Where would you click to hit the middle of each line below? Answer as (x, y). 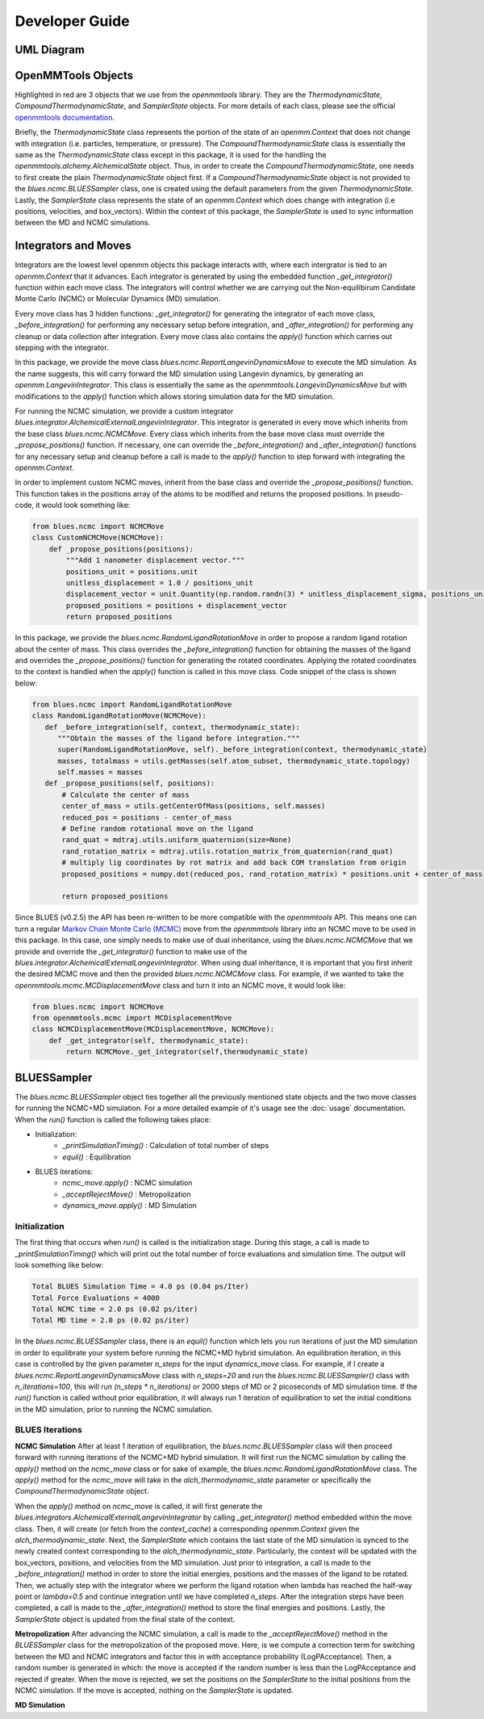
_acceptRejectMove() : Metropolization (127, 1194)
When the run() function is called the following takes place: (113, 1119)
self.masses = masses (100, 772)
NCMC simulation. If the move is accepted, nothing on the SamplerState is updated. (154, 1691)
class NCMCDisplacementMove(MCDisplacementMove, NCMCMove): (153, 1029)
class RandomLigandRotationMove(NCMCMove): (119, 716)
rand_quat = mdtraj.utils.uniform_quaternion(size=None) (177, 840)
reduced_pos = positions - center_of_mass (147, 817)
